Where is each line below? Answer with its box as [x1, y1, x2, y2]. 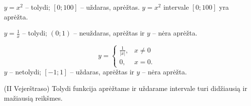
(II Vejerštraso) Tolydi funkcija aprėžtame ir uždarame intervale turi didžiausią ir [4, 83, 248, 93]
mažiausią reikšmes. [4, 92, 63, 103]
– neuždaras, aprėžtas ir [73, 28, 145, 38]
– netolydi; [9, 67, 41, 77]
